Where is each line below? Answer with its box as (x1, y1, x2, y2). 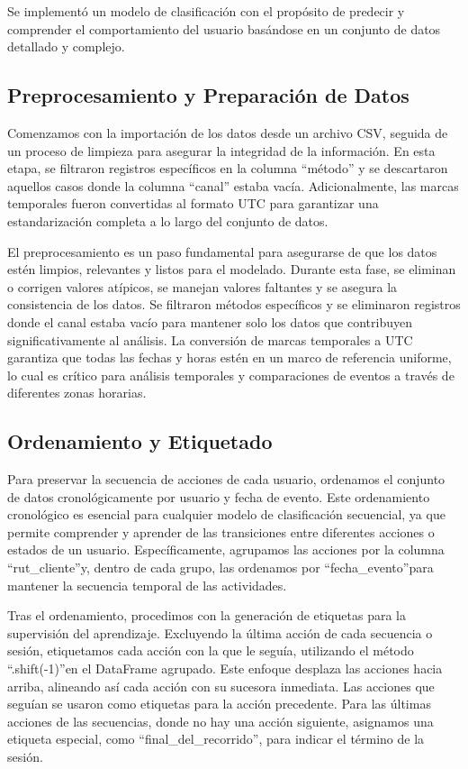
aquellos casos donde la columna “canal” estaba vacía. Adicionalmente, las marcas (7, 176, 459, 195)
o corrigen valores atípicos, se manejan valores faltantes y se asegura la (7, 277, 398, 296)
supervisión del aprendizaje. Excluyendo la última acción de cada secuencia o (7, 623, 433, 642)
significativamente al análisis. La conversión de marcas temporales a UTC (7, 330, 413, 349)
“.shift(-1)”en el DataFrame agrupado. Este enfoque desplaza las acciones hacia (7, 659, 443, 678)
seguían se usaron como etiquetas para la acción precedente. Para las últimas (7, 694, 431, 713)
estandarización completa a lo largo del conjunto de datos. (7, 211, 328, 230)
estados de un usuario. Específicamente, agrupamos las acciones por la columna (7, 540, 445, 559)
